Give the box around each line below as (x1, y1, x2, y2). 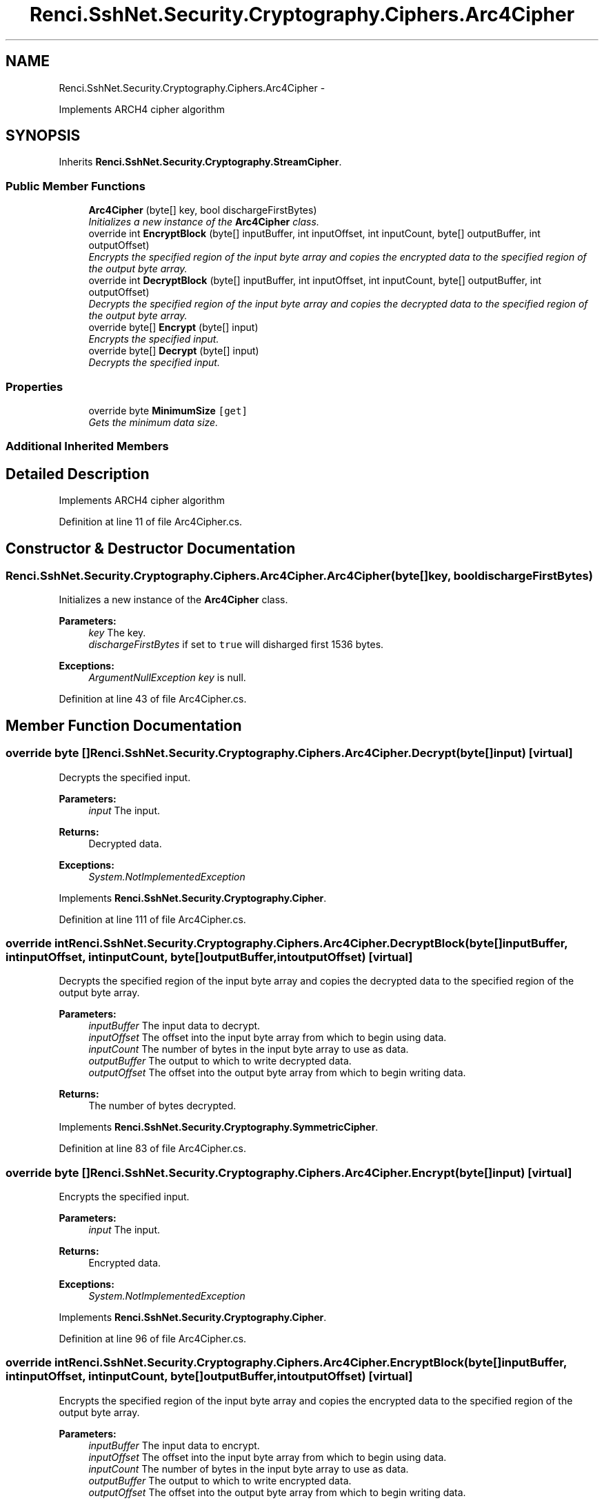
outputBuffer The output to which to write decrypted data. (88, 1055, 352, 1067)
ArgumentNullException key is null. (88, 672, 246, 684)
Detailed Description (6, 465, 150, 483)
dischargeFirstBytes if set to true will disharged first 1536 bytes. (88, 638, 384, 651)
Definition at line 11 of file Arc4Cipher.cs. (59, 516, 243, 528)
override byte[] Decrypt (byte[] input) (88, 345, 259, 357)
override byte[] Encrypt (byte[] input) (88, 321, 259, 334)
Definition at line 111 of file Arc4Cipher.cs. (59, 913, 246, 925)
